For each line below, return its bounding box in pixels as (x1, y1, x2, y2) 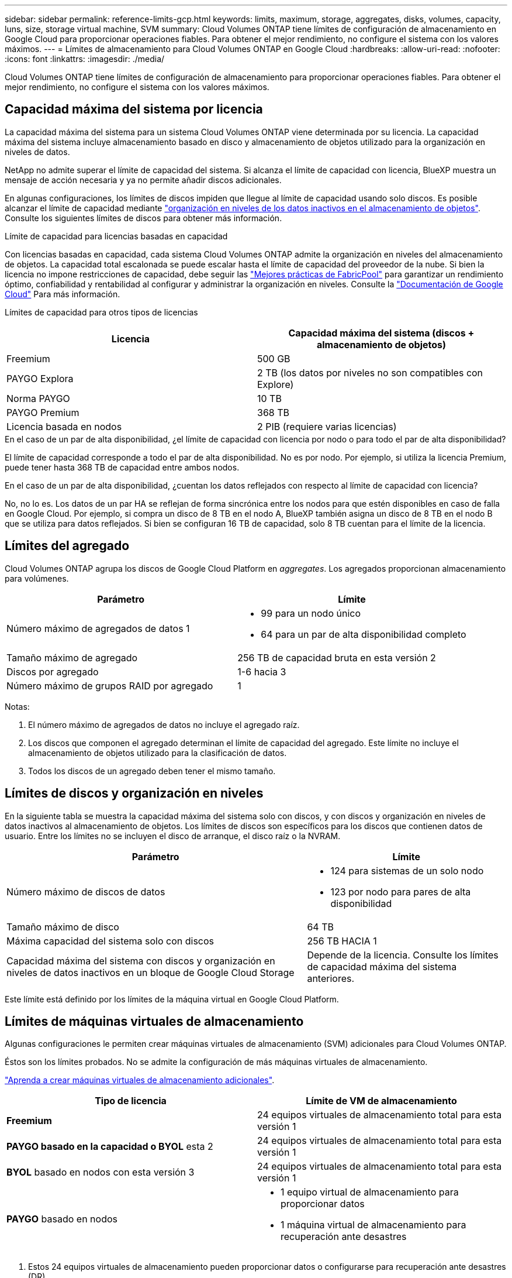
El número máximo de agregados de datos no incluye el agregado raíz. (28, 719, 300, 730)
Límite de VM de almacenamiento (306, 1095, 457, 1107)
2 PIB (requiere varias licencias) (257, 420, 397, 432)
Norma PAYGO (6, 392, 70, 404)
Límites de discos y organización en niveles (5, 786, 264, 801)
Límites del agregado (5, 538, 130, 554)
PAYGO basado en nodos (6, 1213, 117, 1225)
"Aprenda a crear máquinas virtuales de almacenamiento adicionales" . (5, 1075, 275, 1085)
